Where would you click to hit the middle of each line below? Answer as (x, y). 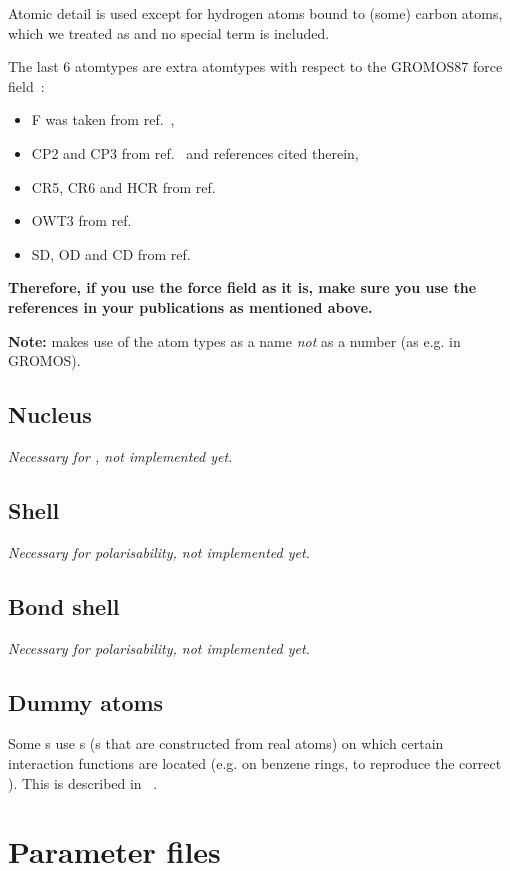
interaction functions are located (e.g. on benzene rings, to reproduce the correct (255, 762)
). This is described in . (83, 782)
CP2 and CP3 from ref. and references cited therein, (195, 152)
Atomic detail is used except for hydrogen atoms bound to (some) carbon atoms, (255, 13)
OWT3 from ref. (81, 220)
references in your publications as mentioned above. (190, 306)
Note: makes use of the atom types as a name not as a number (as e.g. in (234, 340)
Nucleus (50, 414)
